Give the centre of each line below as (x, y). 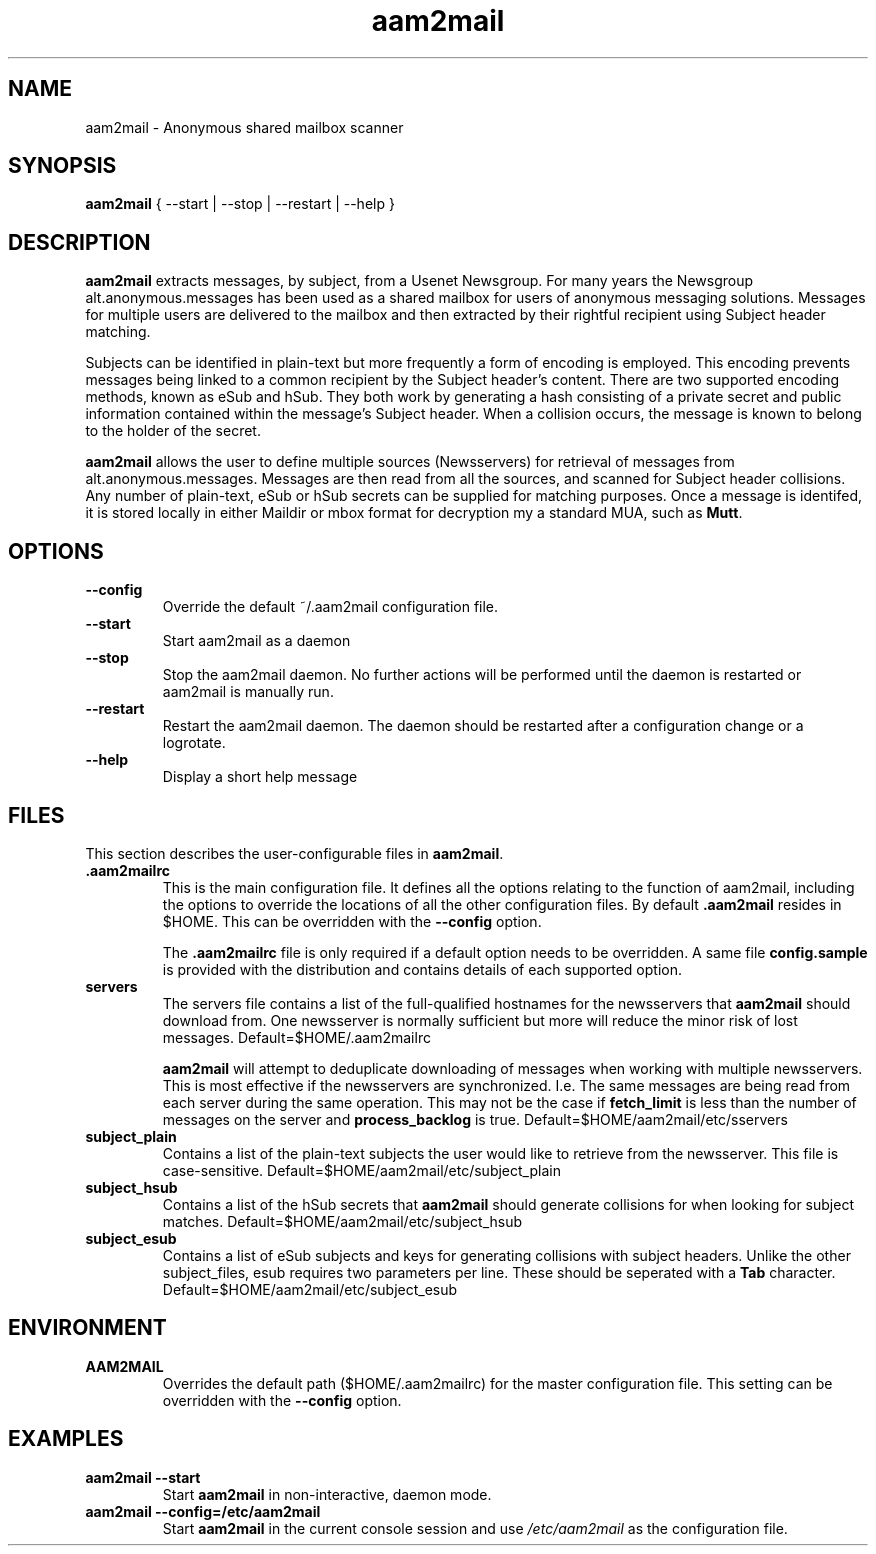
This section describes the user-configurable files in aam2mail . (294, 853)
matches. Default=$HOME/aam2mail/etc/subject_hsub (342, 1221)
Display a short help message (260, 777)
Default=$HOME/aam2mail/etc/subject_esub (310, 1289)
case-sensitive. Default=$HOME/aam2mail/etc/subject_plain (361, 1170)
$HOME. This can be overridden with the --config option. (352, 921)
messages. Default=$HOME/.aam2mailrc (296, 1037)
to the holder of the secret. (173, 431)
